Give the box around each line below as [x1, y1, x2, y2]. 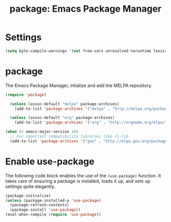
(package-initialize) [5, 193, 51, 198]
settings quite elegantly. [5, 183, 55, 189]
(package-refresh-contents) [10, 203, 70, 208]
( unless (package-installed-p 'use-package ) [5, 198, 101, 203]
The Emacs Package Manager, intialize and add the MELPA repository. [5, 82, 153, 88]
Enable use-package [5, 155, 95, 167]
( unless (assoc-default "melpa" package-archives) [10, 101, 120, 107]
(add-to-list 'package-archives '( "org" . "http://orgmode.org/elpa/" [14, 120, 167, 125]
